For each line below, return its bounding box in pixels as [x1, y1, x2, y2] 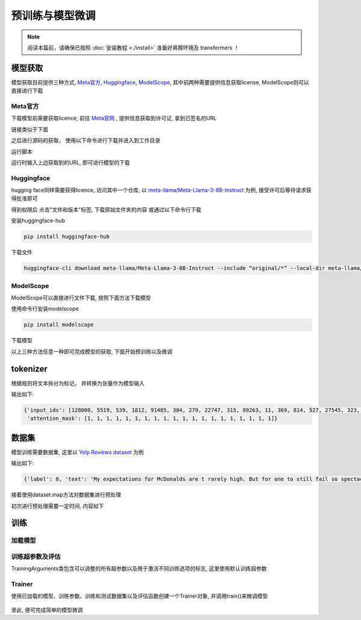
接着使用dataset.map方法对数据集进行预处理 [11, 491, 122, 498]
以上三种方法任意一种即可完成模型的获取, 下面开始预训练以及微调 [11, 348, 173, 355]
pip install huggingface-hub [23, 233, 110, 240]
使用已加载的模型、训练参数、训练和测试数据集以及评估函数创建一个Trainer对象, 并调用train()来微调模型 [11, 592, 268, 600]
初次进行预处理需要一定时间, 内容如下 [11, 502, 104, 509]
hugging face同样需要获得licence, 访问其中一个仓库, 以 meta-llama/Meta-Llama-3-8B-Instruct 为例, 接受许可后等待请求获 [11, 187, 312, 194]
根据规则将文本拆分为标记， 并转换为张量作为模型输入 [11, 380, 144, 387]
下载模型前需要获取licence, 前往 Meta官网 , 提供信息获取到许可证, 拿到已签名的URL [11, 114, 217, 122]
